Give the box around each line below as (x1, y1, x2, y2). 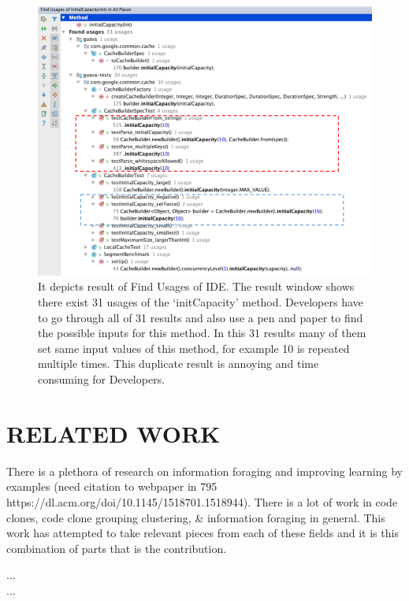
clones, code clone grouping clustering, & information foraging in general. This (6, 509, 385, 525)
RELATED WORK (6, 417, 221, 449)
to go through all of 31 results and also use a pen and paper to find (38, 309, 363, 325)
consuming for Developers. (38, 371, 165, 387)
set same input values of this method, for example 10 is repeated (38, 339, 350, 356)
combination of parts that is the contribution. (6, 540, 227, 556)
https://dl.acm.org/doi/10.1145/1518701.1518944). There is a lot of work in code (6, 493, 398, 510)
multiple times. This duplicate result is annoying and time (38, 355, 319, 372)
